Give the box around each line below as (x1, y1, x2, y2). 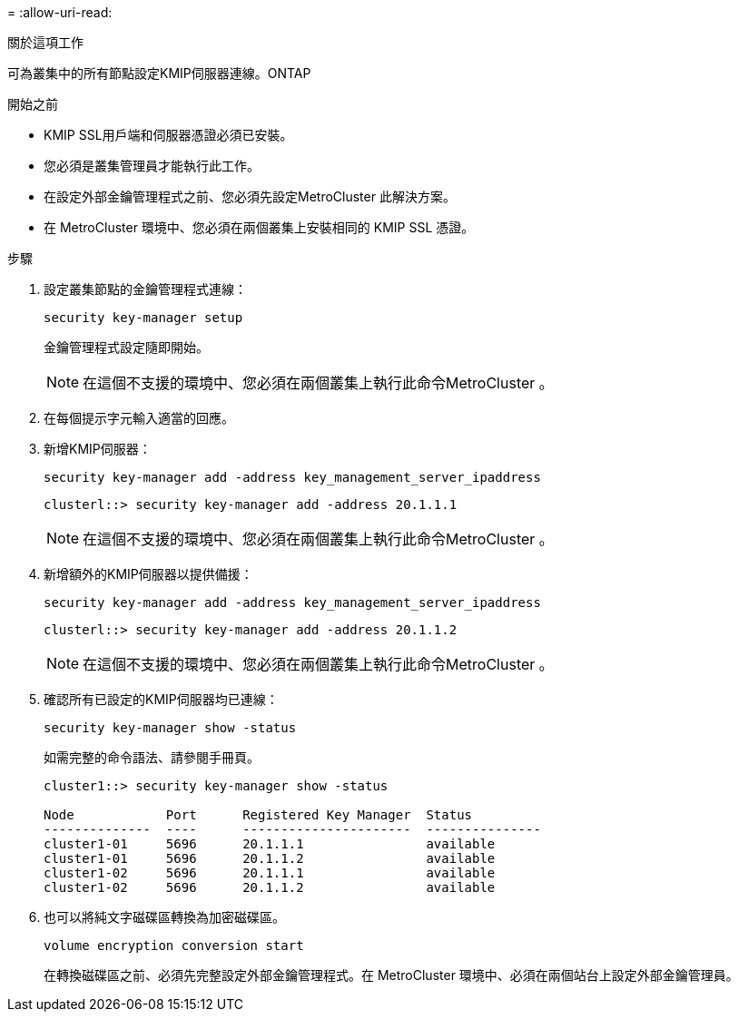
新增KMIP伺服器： (44, 441, 152, 456)
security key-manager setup (44, 310, 243, 325)
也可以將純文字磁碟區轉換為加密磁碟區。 (44, 909, 285, 925)
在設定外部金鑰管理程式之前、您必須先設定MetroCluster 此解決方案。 (44, 189, 456, 204)
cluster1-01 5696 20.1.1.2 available (44, 851, 496, 866)
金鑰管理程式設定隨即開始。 (44, 339, 209, 355)
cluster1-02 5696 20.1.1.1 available (44, 866, 496, 880)
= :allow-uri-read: (7, 5, 113, 20)
